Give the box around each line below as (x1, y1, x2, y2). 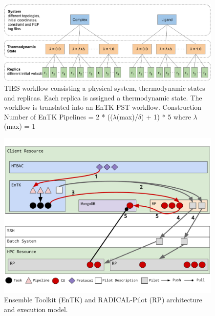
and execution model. (4, 304, 68, 315)
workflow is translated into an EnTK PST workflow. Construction (4, 102, 202, 112)
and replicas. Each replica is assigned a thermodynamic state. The (4, 92, 202, 102)
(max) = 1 (4, 121, 36, 131)
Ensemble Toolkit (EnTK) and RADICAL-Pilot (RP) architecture (4, 295, 202, 305)
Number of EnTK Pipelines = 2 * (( (4, 111, 113, 121)
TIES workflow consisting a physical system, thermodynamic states (4, 82, 205, 93)
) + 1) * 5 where (141, 111, 191, 121)
